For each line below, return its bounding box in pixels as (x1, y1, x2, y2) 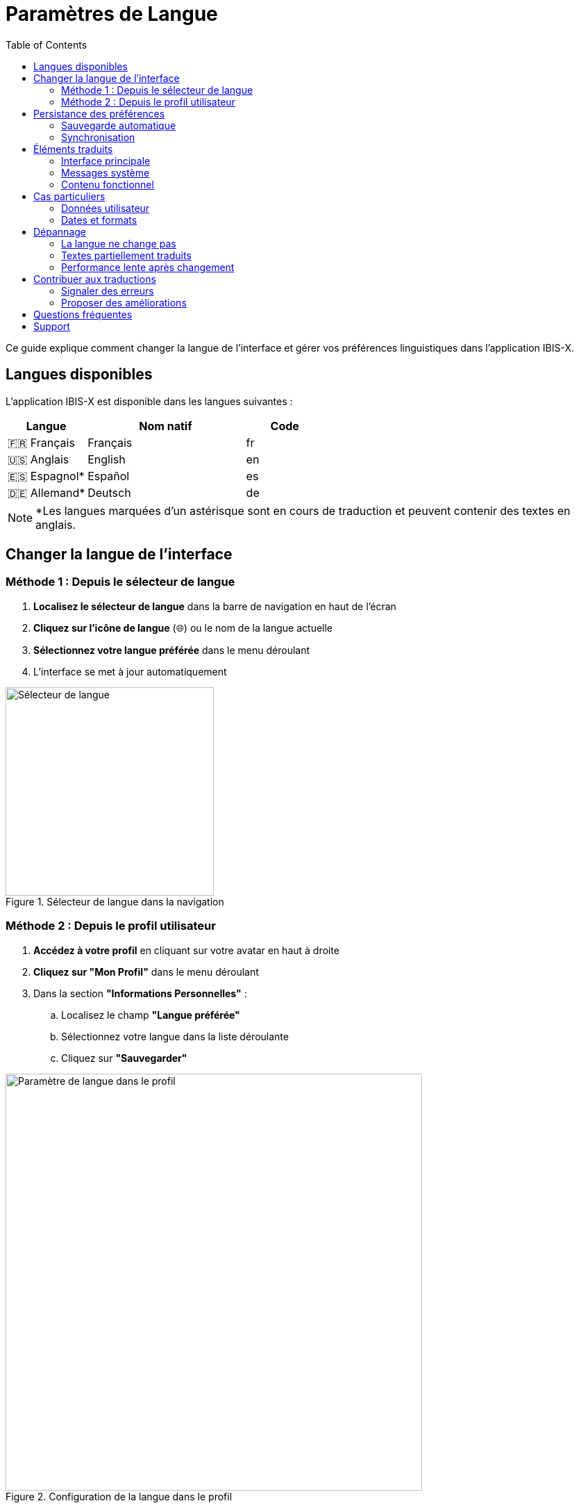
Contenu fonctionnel (61, 178, 154, 190)
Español (87, 468, 130, 483)
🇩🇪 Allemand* (8, 485, 85, 500)
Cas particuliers (33, 190, 106, 202)
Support (33, 320, 70, 332)
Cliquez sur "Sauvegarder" (61, 1051, 187, 1064)
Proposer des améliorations (61, 296, 187, 309)
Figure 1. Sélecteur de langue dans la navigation (6, 895, 224, 908)
